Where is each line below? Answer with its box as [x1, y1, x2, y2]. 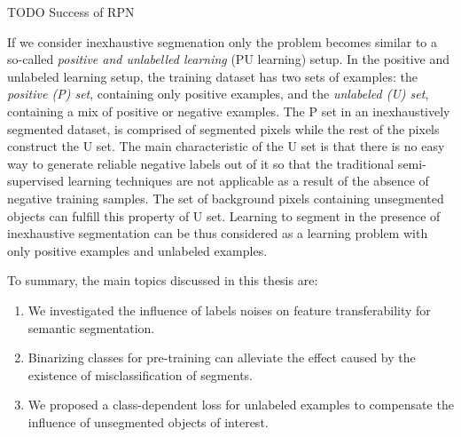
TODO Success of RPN [7, 3, 135, 20]
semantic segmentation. [27, 318, 155, 337]
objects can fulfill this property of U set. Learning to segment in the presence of [7, 206, 441, 225]
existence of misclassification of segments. [27, 365, 253, 384]
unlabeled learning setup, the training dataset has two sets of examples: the [7, 67, 418, 85]
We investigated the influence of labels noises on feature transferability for [27, 300, 431, 319]
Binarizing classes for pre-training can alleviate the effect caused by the [27, 348, 416, 367]
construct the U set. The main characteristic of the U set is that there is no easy [7, 137, 445, 155]
